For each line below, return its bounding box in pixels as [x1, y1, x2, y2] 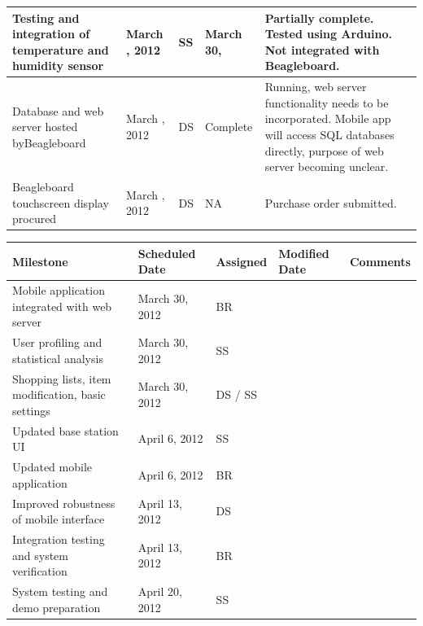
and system [12, 546, 68, 563]
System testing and [12, 583, 108, 599]
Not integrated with [264, 41, 380, 58]
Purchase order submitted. [264, 194, 397, 211]
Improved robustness [12, 494, 116, 511]
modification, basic [12, 386, 106, 403]
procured [12, 210, 57, 227]
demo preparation [12, 598, 101, 615]
